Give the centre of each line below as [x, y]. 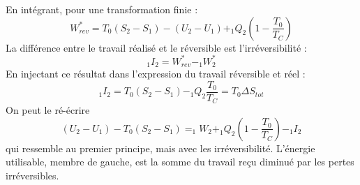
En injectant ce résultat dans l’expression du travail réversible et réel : [156, 74]
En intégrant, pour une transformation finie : [102, 9]
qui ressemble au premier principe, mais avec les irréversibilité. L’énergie [160, 148]
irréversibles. [32, 176]
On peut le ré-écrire [48, 110]
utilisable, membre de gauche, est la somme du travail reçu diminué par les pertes [180, 162]
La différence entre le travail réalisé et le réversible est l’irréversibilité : [156, 47]
